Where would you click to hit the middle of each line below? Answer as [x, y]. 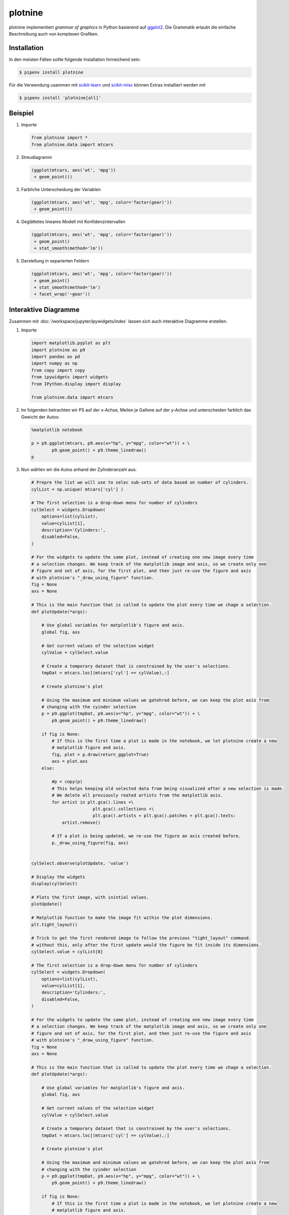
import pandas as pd [56, 356]
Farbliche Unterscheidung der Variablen [61, 190]
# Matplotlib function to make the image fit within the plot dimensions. [122, 918]
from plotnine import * [60, 138]
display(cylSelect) [54, 884]
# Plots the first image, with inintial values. [90, 897]
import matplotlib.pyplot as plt [71, 343]
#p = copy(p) [67, 782]
